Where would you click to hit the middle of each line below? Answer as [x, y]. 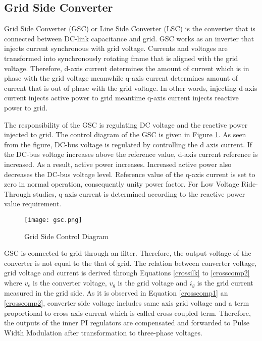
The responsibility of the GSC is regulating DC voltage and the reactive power [126, 124]
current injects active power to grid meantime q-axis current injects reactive [121, 98]
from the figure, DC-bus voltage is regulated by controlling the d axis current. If [128, 144]
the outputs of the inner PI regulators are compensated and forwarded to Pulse [127, 323]
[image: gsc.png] [53, 220]
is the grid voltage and [153, 282]
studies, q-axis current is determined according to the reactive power [139, 193]
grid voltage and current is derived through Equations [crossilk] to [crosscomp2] [127, 273]
